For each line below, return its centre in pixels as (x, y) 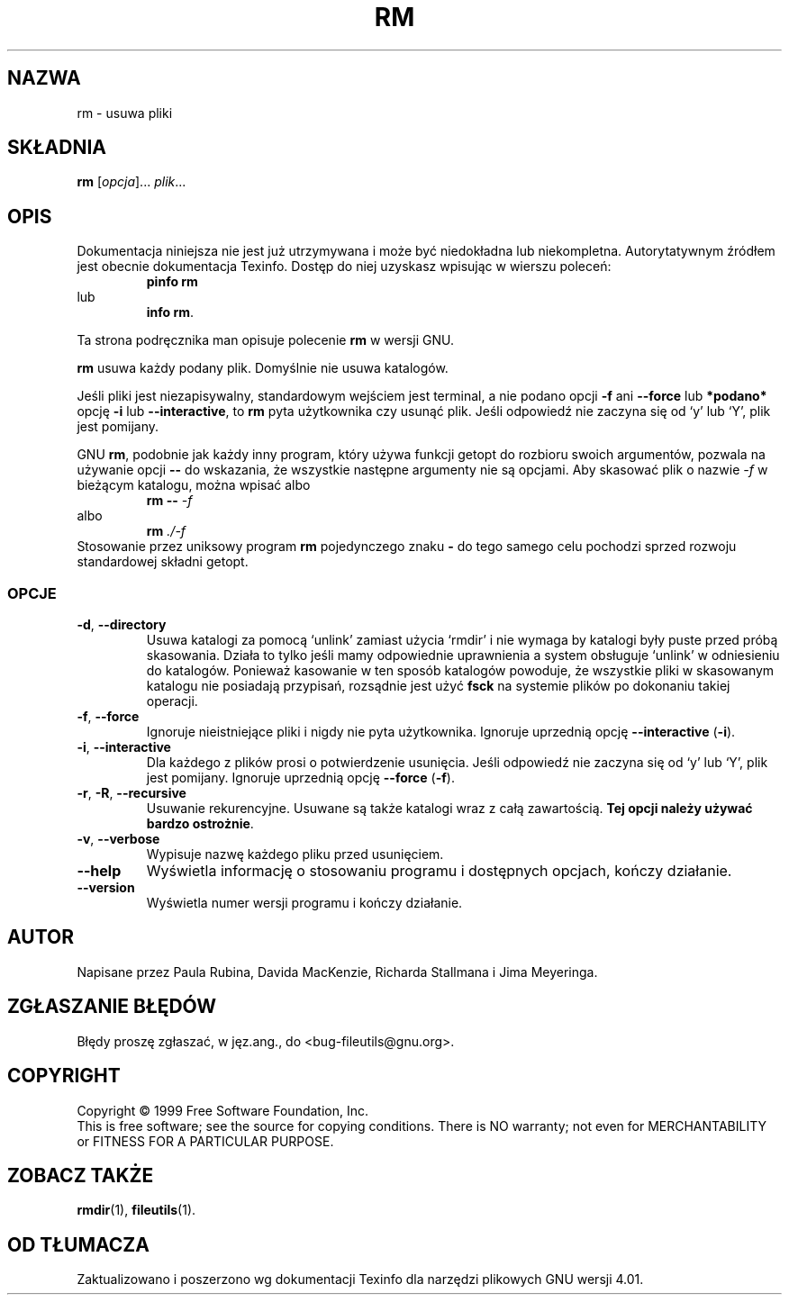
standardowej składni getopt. (163, 562)
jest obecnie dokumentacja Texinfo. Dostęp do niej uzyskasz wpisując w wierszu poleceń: (344, 267)
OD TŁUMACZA (78, 1244)
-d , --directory (122, 625)
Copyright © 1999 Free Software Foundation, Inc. (223, 1110)
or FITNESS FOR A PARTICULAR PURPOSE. (205, 1141)
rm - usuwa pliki (125, 113)
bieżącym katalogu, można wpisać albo (194, 485)
